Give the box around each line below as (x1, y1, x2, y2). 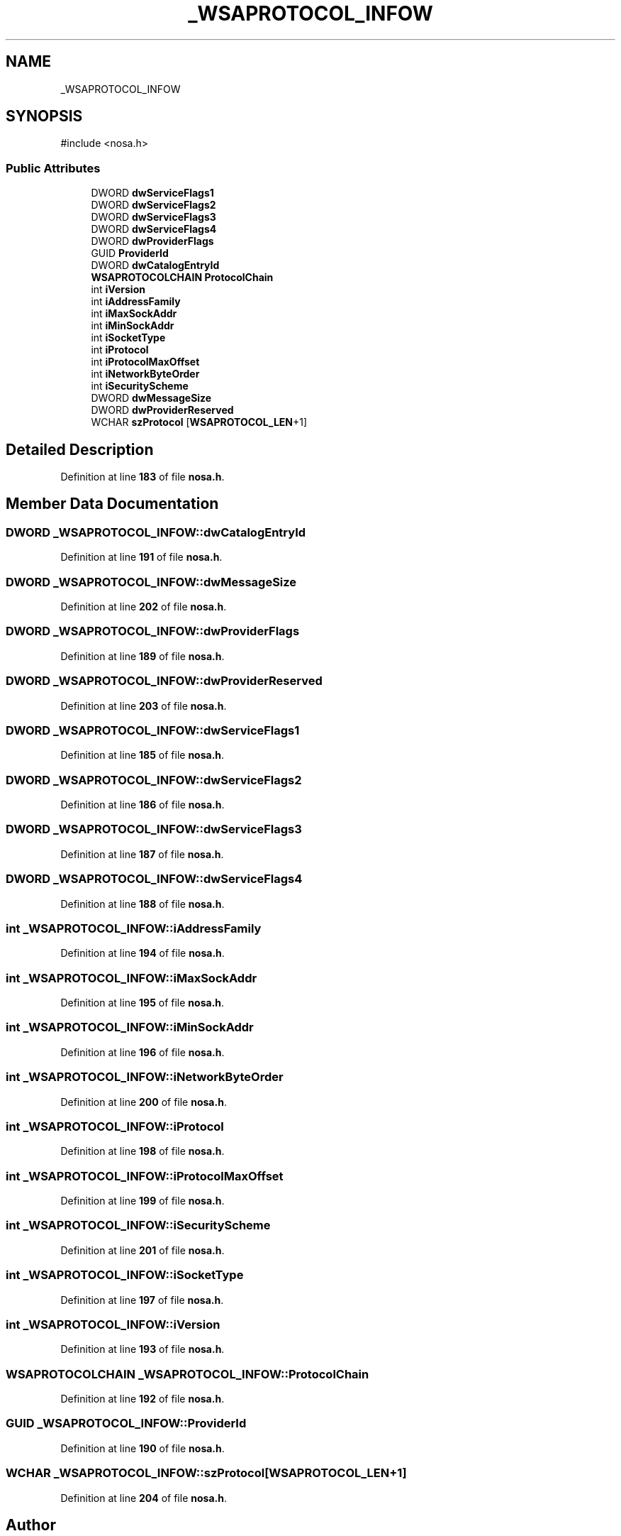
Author (6, 1515, 56, 1534)
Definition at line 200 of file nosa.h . (60, 1095, 227, 1108)
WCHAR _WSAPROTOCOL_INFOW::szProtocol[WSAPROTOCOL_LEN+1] (6, 1466, 407, 1481)
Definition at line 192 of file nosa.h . (60, 1393, 225, 1405)
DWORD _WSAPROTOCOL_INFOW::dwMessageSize (6, 574, 297, 589)
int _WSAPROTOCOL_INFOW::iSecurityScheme (6, 1218, 271, 1233)
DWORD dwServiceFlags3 (91, 211, 216, 224)
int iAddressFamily (91, 295, 181, 308)
